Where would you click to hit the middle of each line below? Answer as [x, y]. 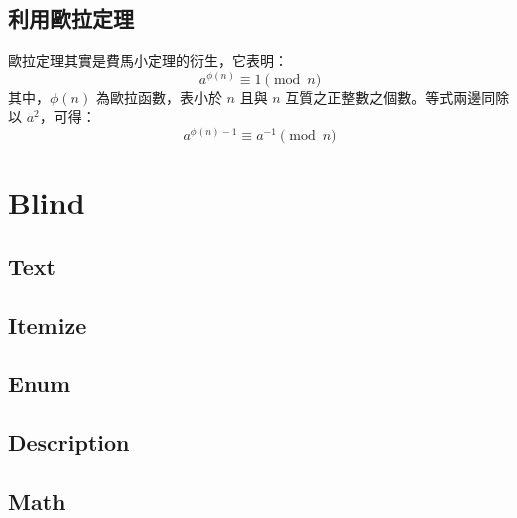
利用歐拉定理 [71, 18]
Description [69, 442]
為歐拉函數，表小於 [158, 96]
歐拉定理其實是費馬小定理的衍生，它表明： [148, 60]
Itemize [47, 324]
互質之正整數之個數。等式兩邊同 [390, 96]
